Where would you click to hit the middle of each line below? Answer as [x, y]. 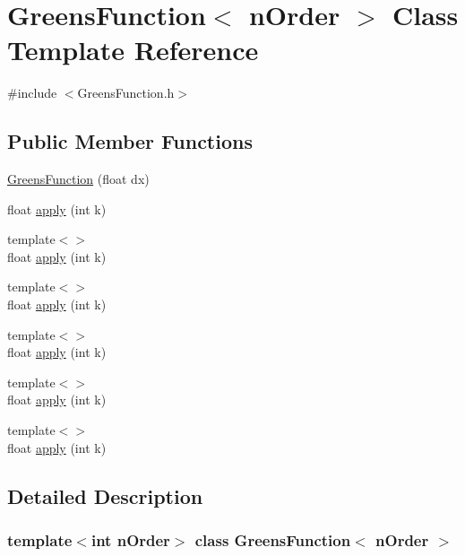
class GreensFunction [273, 539]
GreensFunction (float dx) [78, 179]
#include [32, 93]
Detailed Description [105, 495]
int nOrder [130, 539]
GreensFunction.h [126, 93]
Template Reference [133, 50]
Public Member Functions [130, 141]
